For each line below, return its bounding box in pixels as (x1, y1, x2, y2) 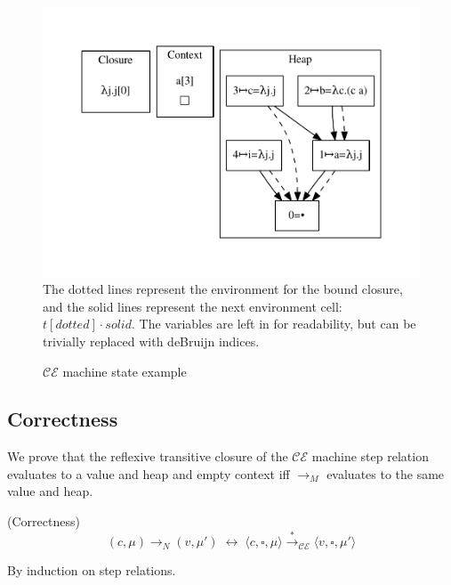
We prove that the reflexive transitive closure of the (7, 447, 288, 466)
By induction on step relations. (7, 561, 176, 580)
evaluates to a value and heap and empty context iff (7, 464, 290, 483)
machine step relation (311, 447, 429, 466)
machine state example (62, 362, 187, 380)
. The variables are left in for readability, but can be (131, 314, 416, 333)
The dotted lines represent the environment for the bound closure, (43, 280, 403, 298)
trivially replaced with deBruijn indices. (43, 331, 260, 350)
